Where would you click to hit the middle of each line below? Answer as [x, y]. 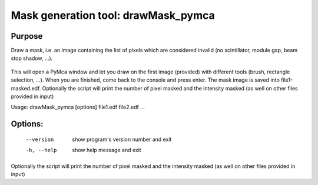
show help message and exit [107, 150]
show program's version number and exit [122, 139]
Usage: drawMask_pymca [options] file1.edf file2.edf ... [78, 107]
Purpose [27, 36]
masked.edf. [26, 88]
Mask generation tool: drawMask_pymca [113, 15]
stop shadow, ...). [32, 58]
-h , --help [41, 150]
